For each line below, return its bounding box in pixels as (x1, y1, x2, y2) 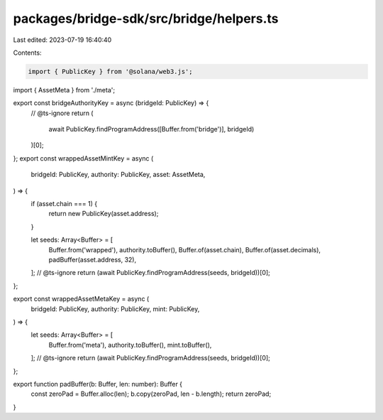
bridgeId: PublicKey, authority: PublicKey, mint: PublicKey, (30, 304, 200, 313)
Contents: (13, 48, 42, 57)
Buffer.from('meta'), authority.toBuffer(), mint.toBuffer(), (48, 340, 212, 349)
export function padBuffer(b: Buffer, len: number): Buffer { (13, 379, 183, 388)
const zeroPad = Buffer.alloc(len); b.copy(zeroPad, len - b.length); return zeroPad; (30, 389, 272, 398)
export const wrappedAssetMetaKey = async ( (13, 295, 150, 303)
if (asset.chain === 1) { (30, 200, 98, 208)
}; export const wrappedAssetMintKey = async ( (13, 154, 154, 163)
